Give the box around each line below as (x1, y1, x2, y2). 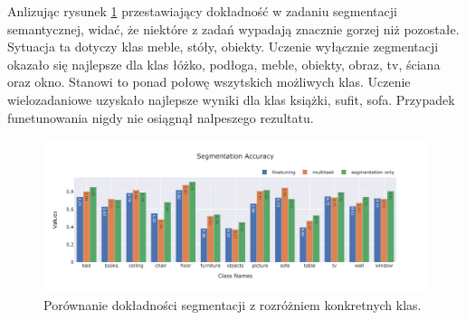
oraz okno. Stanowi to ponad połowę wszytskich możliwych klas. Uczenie (7, 72, 411, 91)
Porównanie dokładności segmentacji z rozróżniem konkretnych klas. (43, 296, 422, 315)
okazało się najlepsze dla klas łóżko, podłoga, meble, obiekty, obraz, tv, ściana (7, 54, 441, 73)
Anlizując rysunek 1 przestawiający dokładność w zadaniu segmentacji (7, 2, 397, 20)
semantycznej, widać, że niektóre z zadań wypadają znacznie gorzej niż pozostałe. (7, 19, 460, 38)
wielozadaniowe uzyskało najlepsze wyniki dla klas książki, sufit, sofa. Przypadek (7, 89, 455, 108)
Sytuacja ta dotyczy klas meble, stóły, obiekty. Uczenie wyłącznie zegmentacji (7, 37, 439, 56)
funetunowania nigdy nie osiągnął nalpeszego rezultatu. (7, 108, 314, 127)
